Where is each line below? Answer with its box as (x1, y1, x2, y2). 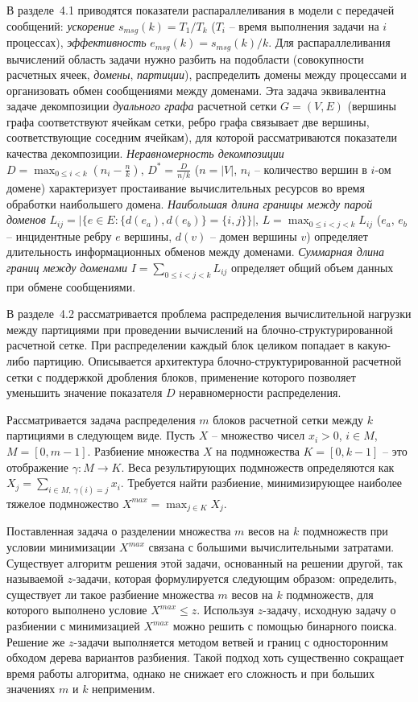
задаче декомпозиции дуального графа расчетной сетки (6, 97, 277, 114)
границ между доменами (6, 258, 127, 275)
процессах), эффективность (6, 34, 147, 51)
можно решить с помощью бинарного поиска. (172, 617, 397, 634)
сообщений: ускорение (6, 17, 115, 34)
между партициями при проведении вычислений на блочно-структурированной (6, 320, 393, 337)
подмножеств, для (286, 585, 374, 602)
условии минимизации (6, 539, 116, 555)
